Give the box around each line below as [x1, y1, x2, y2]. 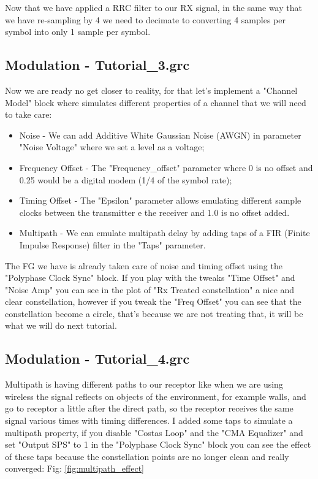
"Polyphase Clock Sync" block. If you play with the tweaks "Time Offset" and [5, 271, 295, 284]
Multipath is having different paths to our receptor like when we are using [5, 378, 283, 391]
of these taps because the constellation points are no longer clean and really [5, 450, 289, 462]
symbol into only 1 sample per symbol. [5, 25, 151, 38]
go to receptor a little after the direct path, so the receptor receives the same [5, 402, 293, 415]
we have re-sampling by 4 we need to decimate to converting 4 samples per [5, 13, 286, 26]
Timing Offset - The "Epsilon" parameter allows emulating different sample [19, 194, 301, 207]
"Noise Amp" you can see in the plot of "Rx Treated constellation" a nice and [5, 283, 295, 296]
